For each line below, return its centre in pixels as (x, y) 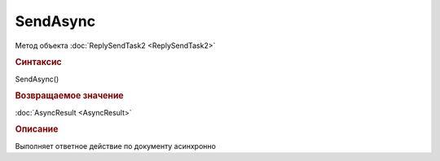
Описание (37, 129)
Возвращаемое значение (69, 96)
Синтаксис (38, 63)
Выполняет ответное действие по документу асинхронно (115, 146)
